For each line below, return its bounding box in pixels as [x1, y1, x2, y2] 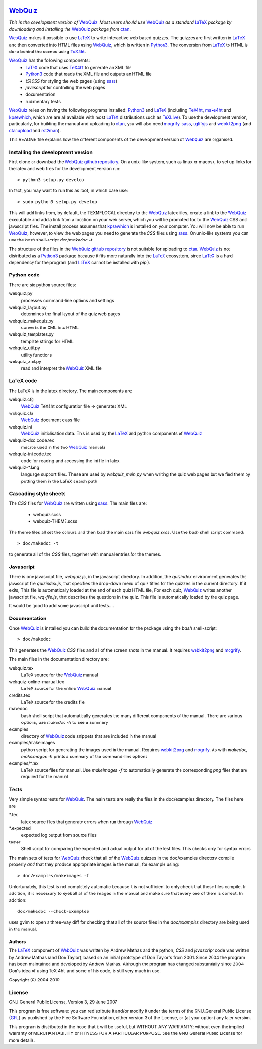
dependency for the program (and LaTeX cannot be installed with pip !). [9, 259, 150, 265]
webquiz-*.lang [9, 464, 40, 470]
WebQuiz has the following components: [9, 57, 90, 63]
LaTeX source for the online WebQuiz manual [21, 686, 112, 691]
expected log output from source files [21, 832, 97, 838]
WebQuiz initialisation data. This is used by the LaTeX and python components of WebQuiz [21, 430, 202, 436]
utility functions [21, 352, 52, 358]
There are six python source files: [9, 282, 76, 288]
